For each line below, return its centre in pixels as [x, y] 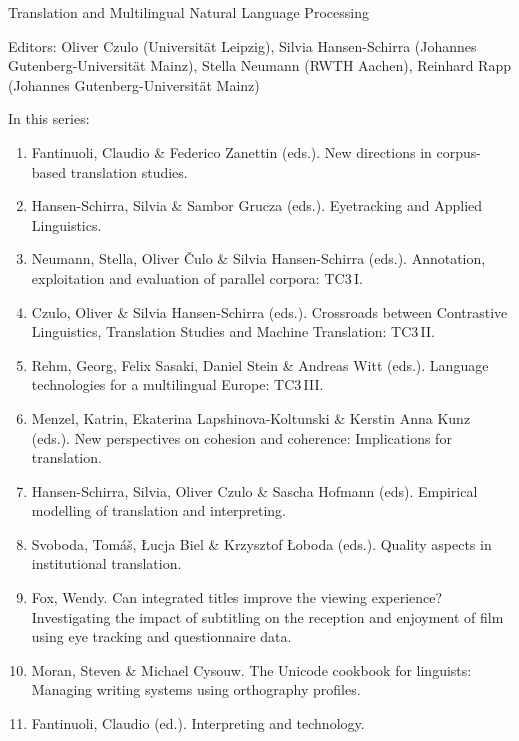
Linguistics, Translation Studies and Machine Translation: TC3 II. [233, 331]
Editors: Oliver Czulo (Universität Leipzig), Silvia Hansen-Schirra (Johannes [242, 45]
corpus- [458, 151]
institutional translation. [106, 563]
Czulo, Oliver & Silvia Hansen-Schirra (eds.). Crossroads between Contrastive [269, 311]
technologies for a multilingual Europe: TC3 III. [177, 384]
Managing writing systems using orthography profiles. [196, 689]
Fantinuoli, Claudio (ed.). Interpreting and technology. [198, 723]
